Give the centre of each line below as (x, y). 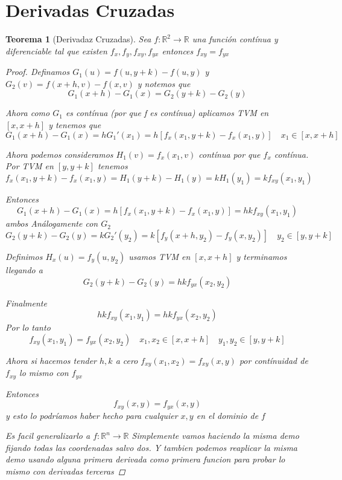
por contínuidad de (274, 360)
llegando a (24, 269)
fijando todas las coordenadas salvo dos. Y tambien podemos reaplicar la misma (151, 447)
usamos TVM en (160, 256)
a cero (127, 360)
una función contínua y (235, 39)
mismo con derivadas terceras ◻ (65, 471)
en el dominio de (227, 415)
